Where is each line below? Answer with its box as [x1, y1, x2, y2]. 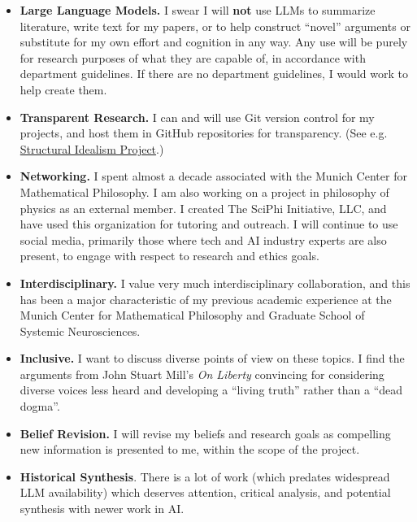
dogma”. [20, 398, 60, 415]
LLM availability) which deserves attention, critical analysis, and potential [20, 484, 391, 501]
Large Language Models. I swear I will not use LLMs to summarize [20, 2, 376, 18]
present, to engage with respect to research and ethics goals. [20, 247, 319, 264]
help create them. [20, 80, 107, 98]
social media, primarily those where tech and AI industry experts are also [20, 231, 387, 248]
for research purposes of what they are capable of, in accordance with [20, 49, 366, 66]
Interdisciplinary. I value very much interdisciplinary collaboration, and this [20, 274, 410, 291]
